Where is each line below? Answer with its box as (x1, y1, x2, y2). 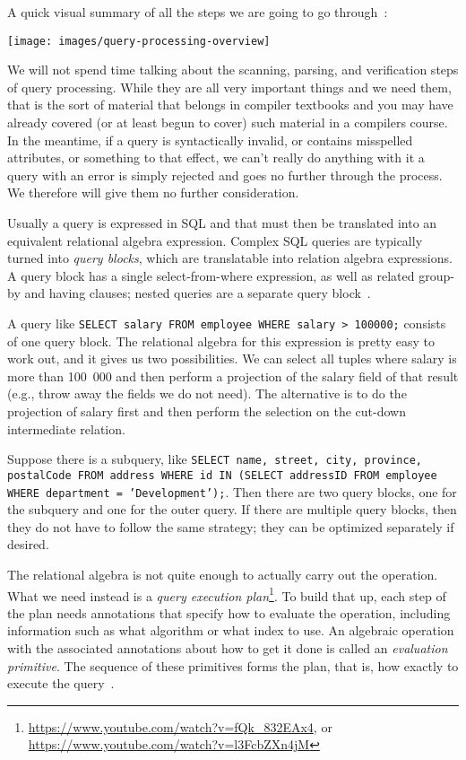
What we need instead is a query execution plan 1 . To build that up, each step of (7, 583, 446, 605)
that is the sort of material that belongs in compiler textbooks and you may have (7, 95, 453, 114)
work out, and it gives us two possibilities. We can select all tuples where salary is (7, 349, 457, 368)
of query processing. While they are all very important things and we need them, (7, 77, 452, 96)
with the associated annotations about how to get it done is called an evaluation (7, 638, 448, 657)
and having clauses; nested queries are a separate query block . (24, 284, 371, 302)
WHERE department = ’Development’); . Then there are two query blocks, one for (7, 482, 457, 501)
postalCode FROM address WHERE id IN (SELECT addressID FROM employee (7, 468, 437, 482)
